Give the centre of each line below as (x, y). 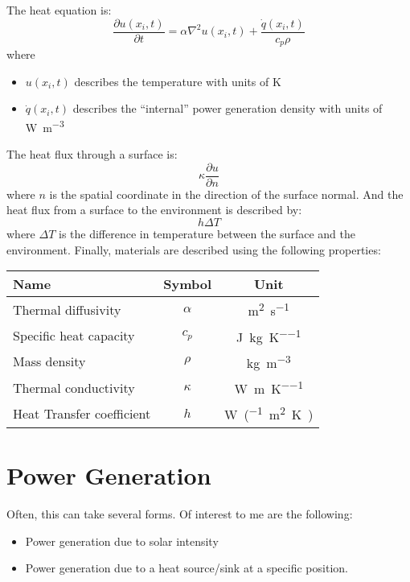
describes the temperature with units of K (178, 81)
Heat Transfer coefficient (82, 414)
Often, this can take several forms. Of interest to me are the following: (180, 513)
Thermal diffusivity (67, 309)
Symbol (188, 284)
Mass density (49, 361)
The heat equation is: (59, 10)
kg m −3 (269, 361)
